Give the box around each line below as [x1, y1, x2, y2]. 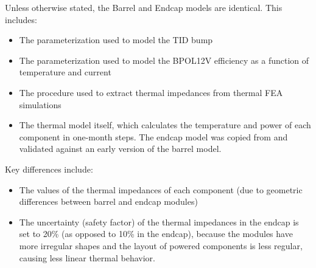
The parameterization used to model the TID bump [19, 33, 213, 46]
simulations [19, 98, 61, 111]
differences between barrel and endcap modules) [19, 195, 198, 208]
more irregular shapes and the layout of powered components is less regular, [19, 239, 303, 252]
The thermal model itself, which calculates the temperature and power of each [19, 119, 311, 131]
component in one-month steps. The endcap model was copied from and [19, 130, 288, 143]
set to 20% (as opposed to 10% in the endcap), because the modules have [19, 227, 293, 240]
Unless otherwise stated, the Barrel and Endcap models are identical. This [5, 1, 283, 13]
